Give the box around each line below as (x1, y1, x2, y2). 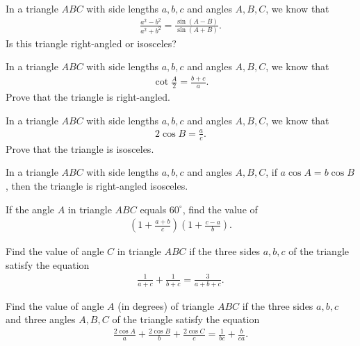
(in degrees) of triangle (117, 298, 215, 313)
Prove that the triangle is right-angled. (6, 90, 170, 104)
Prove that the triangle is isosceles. (6, 141, 154, 156)
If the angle (6, 201, 54, 216)
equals (140, 201, 167, 216)
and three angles (6, 312, 76, 327)
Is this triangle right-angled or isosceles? (6, 35, 177, 50)
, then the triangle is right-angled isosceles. (6, 178, 188, 192)
